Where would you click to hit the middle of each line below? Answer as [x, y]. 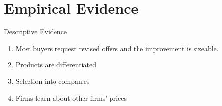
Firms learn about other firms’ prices [71, 97]
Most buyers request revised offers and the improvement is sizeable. [117, 48]
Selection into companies [53, 81]
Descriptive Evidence [36, 32]
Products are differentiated [56, 65]
